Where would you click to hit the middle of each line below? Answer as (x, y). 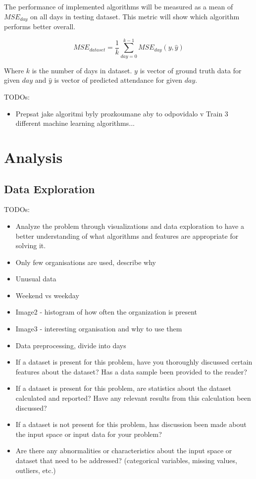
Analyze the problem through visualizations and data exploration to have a (130, 226)
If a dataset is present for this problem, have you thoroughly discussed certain (134, 362)
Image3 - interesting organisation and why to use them (99, 329)
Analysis (33, 157)
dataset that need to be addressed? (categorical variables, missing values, (126, 460)
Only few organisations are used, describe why (86, 262)
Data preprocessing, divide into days (71, 345)
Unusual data (36, 279)
